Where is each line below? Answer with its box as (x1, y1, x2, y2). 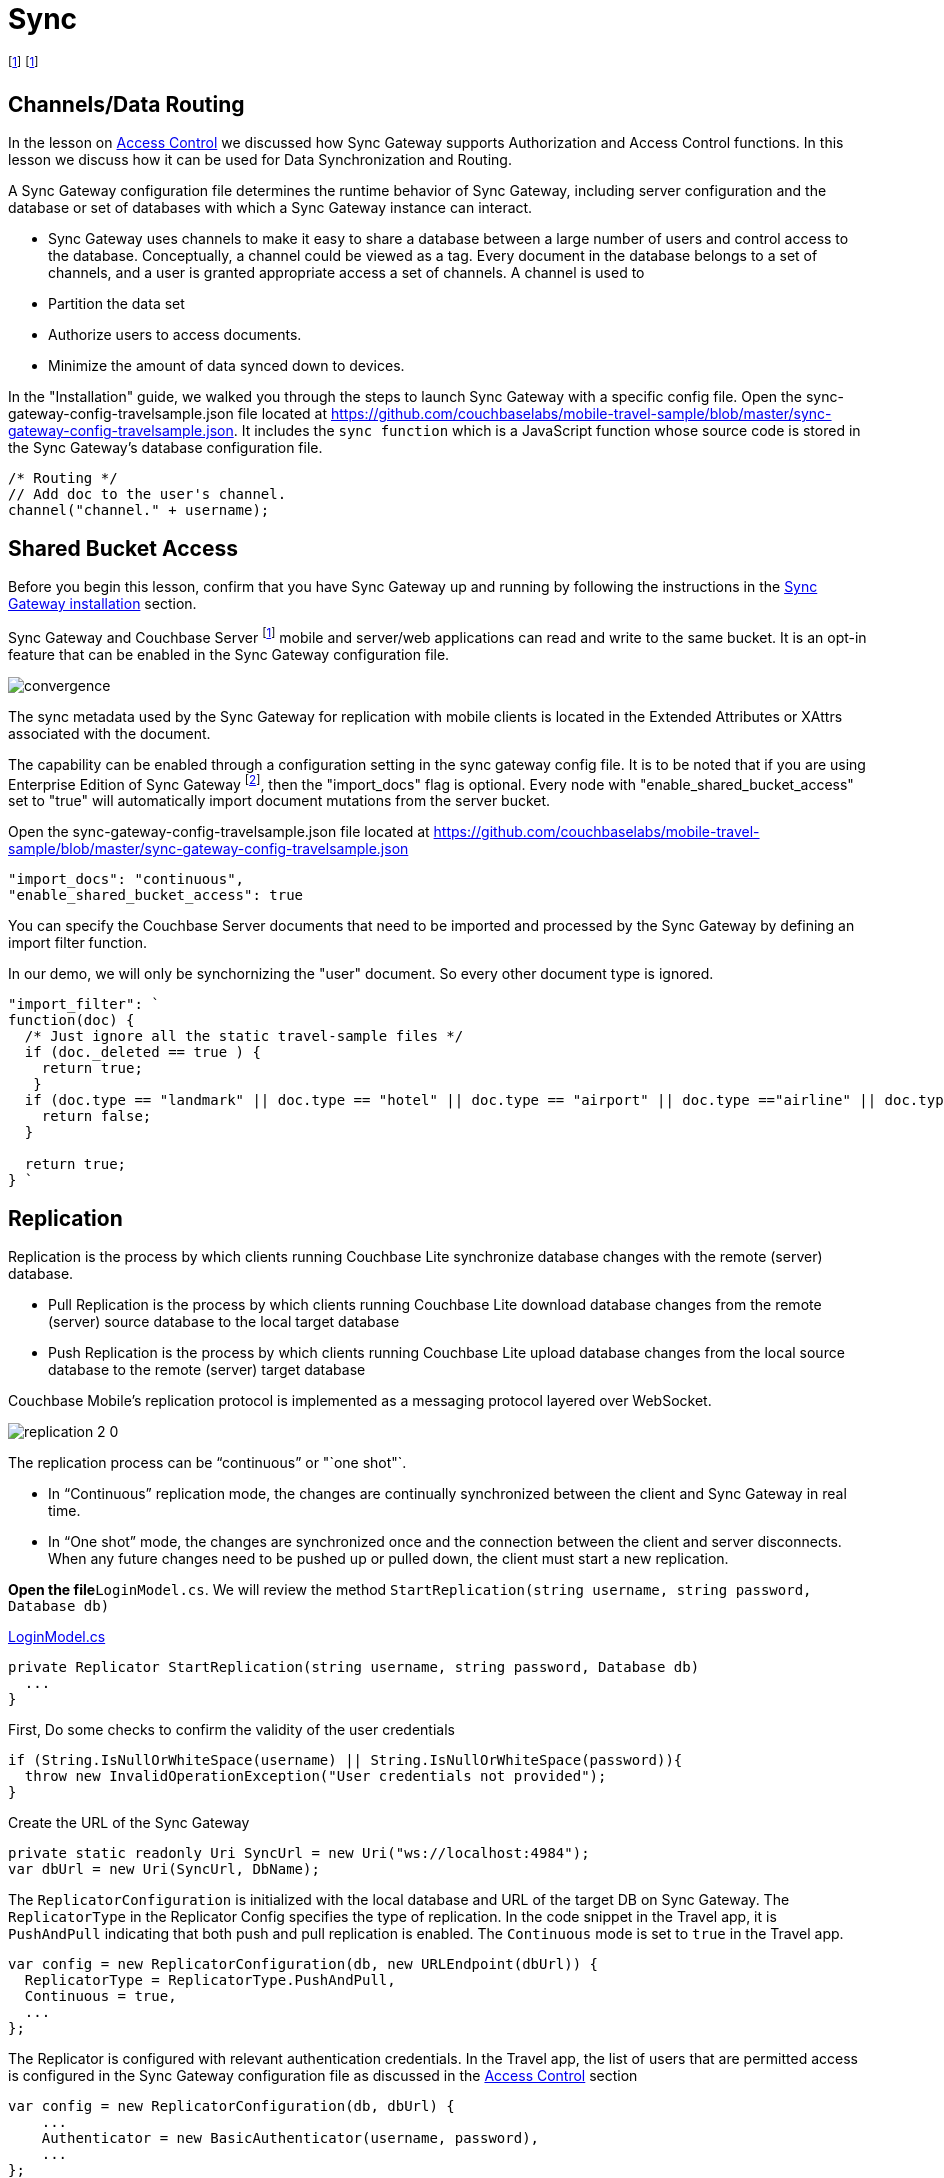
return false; (41, 1108, 152, 1125)
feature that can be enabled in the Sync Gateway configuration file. (8, 645, 450, 663)
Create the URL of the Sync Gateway (8, 1814, 250, 1832)
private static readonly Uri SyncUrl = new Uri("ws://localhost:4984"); (8, 1845, 590, 1862)
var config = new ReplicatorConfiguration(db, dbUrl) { (8, 2098, 455, 2115)
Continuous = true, (24, 1988, 177, 2005)
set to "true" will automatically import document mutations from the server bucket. (8, 792, 551, 810)
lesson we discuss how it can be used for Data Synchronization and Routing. (8, 151, 512, 169)
